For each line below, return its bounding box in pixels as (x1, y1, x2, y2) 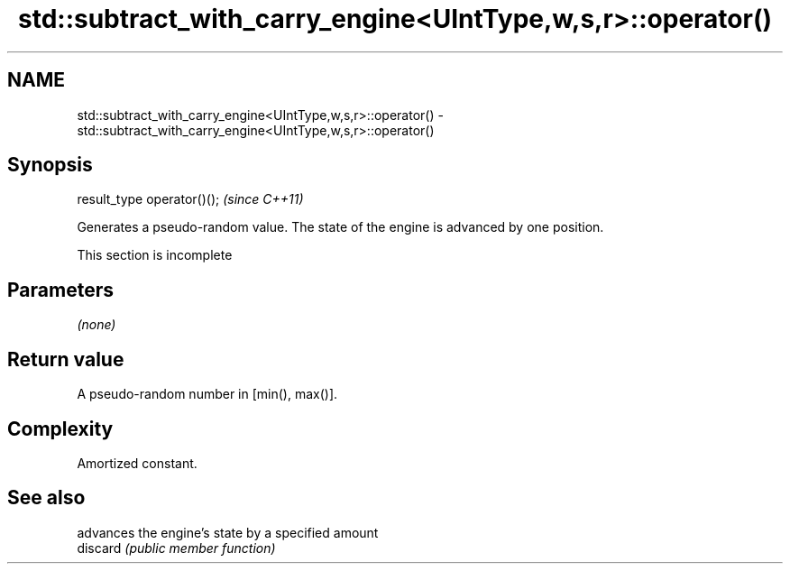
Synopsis (7, 153, 93, 177)
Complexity (7, 417, 114, 440)
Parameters (7, 278, 114, 301)
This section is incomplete (77, 247, 233, 263)
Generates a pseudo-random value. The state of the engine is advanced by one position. (77, 219, 604, 235)
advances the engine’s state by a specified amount (77, 524, 379, 540)
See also (7, 486, 86, 510)
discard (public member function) (77, 539, 276, 556)
